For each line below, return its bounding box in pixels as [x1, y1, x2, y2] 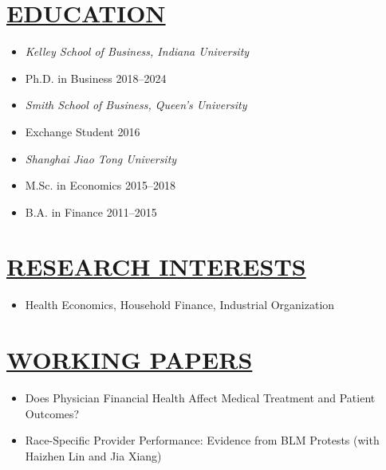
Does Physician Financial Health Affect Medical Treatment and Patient [25, 390, 376, 406]
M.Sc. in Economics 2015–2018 [25, 177, 175, 194]
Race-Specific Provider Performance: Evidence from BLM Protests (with [25, 432, 380, 448]
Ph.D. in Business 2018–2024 [25, 69, 167, 86]
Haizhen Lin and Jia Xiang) [25, 447, 162, 464]
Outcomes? [25, 405, 80, 421]
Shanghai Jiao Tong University [25, 150, 177, 166]
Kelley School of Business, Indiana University [25, 43, 250, 60]
